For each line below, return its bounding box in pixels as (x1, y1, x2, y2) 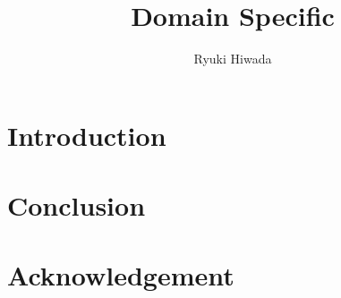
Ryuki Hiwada (193, 49, 272, 68)
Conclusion (7, 187, 146, 224)
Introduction (7, 116, 166, 153)
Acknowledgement (7, 257, 234, 294)
